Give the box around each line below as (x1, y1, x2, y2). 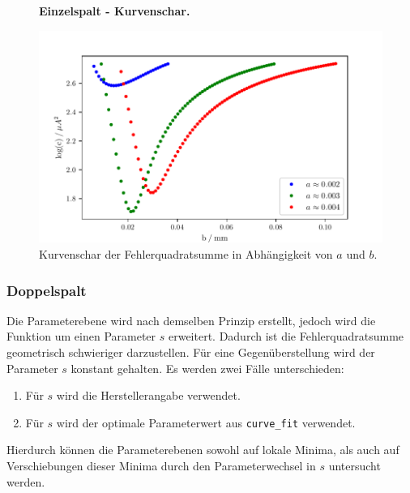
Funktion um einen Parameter (6, 328, 156, 345)
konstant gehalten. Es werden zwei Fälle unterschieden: (70, 359, 344, 376)
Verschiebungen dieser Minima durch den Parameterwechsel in (6, 457, 316, 474)
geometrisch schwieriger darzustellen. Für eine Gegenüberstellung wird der (6, 344, 375, 360)
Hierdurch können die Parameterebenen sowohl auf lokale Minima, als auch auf (6, 441, 399, 458)
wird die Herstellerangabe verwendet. (56, 387, 241, 404)
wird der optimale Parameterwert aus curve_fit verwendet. (56, 414, 356, 431)
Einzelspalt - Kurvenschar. (39, 2, 190, 19)
